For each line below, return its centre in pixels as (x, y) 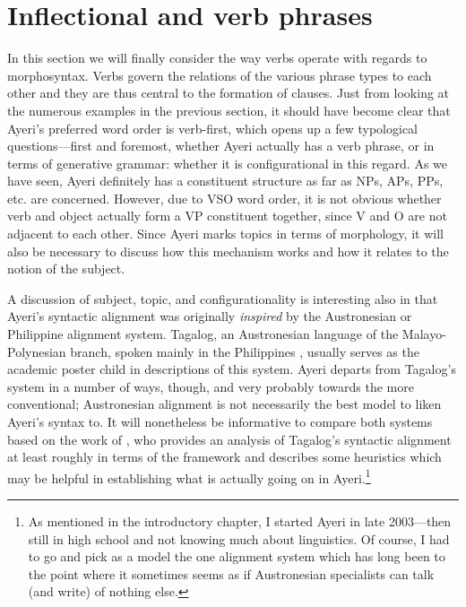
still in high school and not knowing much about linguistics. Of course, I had (239, 538)
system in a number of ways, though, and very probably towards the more (211, 386)
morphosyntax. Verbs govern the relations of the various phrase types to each (220, 75)
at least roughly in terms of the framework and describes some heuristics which (224, 457)
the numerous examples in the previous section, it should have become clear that (229, 110)
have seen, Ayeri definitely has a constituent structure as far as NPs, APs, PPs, (225, 181)
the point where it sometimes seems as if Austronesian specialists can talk (231, 573)
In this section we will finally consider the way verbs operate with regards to (217, 58)
